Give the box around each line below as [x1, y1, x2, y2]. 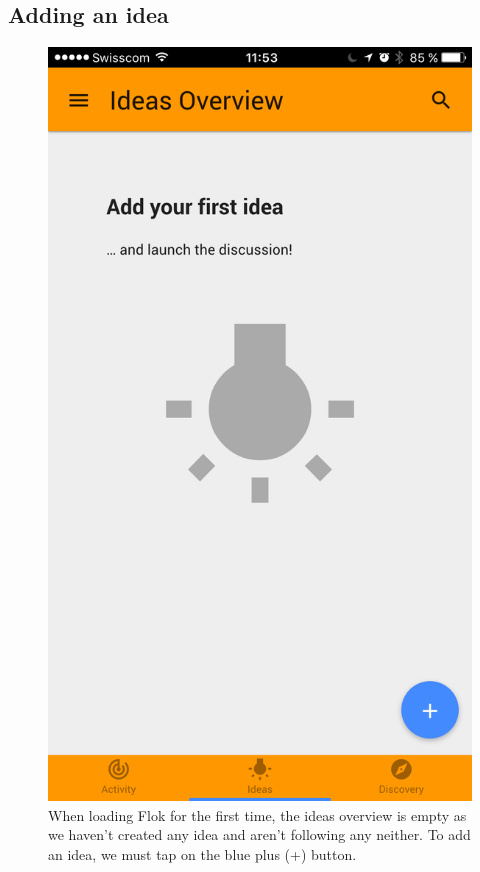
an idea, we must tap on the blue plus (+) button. [48, 843, 357, 864]
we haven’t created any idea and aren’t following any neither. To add [48, 824, 471, 845]
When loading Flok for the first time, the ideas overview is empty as [48, 804, 467, 825]
